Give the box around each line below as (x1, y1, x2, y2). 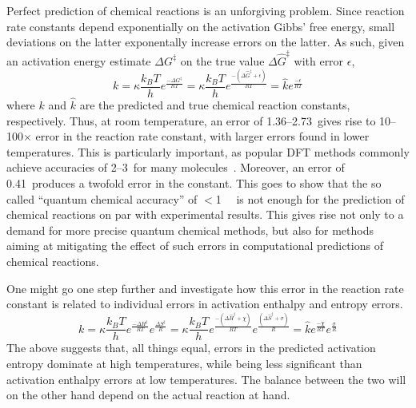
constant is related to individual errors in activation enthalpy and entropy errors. (6, 295, 403, 312)
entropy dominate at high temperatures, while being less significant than (6, 355, 362, 371)
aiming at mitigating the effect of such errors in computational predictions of (6, 237, 383, 254)
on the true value (180, 52, 265, 69)
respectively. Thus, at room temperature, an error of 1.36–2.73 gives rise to (6, 112, 376, 129)
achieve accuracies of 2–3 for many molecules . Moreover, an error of (6, 159, 345, 176)
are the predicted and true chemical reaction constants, (79, 97, 350, 113)
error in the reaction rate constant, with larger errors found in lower (35, 128, 370, 145)
